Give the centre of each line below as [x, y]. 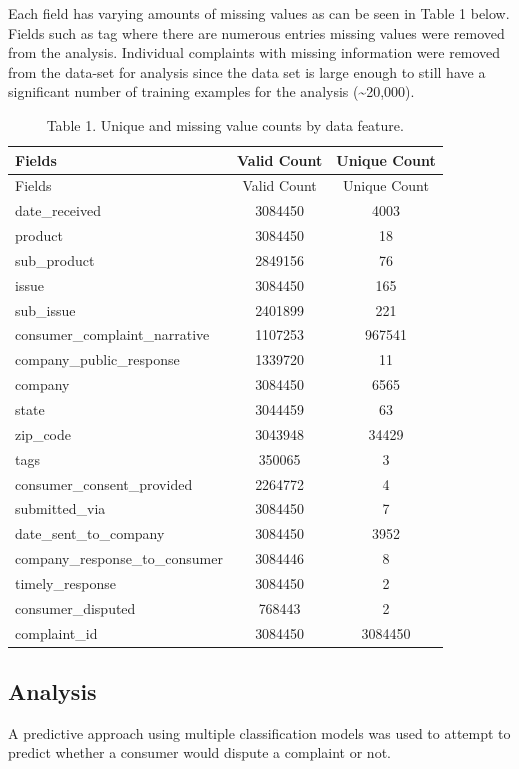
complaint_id [56, 632]
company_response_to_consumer [119, 558]
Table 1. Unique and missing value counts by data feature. [225, 124]
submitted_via [60, 508]
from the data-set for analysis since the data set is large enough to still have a [247, 71]
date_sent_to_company [90, 533]
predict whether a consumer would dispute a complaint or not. [199, 752]
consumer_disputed [75, 607]
